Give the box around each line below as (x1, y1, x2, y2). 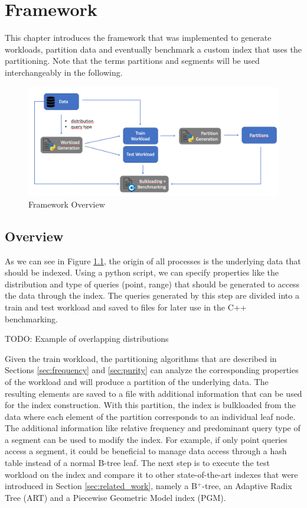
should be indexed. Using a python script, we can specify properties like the (5, 266, 279, 279)
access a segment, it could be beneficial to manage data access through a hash (5, 445, 287, 457)
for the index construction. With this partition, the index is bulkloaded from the (5, 399, 296, 411)
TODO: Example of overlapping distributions (5, 332, 169, 345)
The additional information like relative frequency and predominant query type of (5, 422, 301, 434)
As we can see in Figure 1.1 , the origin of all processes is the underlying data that (5, 254, 301, 267)
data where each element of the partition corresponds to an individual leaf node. (5, 410, 296, 422)
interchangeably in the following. (5, 66, 123, 78)
